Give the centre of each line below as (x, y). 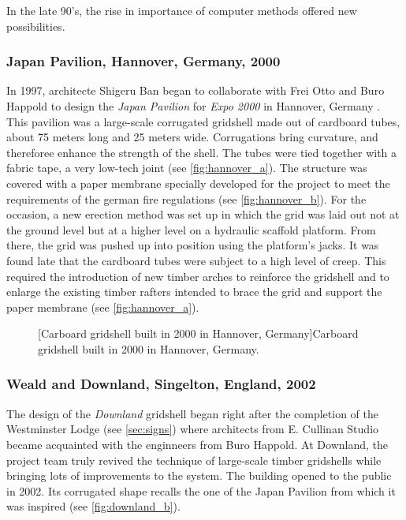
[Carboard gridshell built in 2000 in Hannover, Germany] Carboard (198, 333)
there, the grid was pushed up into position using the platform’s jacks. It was (193, 245)
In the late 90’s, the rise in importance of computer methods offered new (182, 10)
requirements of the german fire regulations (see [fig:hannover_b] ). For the (186, 198)
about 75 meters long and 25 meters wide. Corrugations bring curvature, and (192, 137)
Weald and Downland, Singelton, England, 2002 (161, 384)
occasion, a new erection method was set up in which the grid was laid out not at (203, 214)
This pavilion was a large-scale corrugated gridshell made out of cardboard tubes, (203, 121)
